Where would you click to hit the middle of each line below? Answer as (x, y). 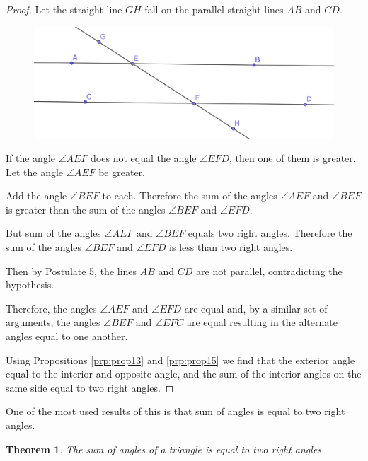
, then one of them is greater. (293, 158)
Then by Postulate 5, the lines (71, 270)
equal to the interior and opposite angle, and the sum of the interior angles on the (184, 374)
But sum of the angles (53, 233)
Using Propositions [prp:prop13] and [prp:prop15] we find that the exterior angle (180, 360)
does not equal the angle (144, 158)
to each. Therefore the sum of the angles (190, 196)
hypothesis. (30, 285)
